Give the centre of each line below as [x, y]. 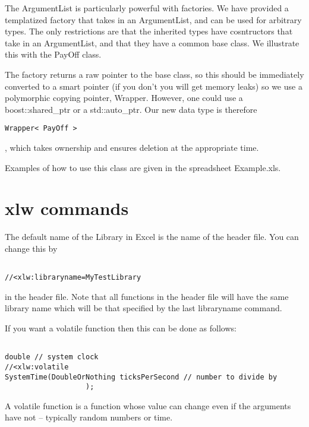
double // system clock [52, 357]
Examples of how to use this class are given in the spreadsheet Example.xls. [143, 167]
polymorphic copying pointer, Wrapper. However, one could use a [124, 98]
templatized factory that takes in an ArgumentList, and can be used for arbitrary [153, 19]
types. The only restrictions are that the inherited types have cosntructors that [149, 31]
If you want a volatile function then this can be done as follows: [121, 328]
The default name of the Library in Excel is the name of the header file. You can [152, 237]
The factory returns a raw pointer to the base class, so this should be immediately [154, 74]
